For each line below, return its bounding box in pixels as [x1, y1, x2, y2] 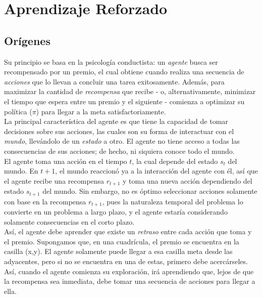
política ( [4, 106, 32, 116]
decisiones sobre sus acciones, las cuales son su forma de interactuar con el [4, 125, 234, 136]
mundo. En [4, 165, 38, 176]
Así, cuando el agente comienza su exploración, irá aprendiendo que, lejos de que [4, 266, 254, 276]
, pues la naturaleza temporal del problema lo [102, 196, 243, 206]
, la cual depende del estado [132, 155, 218, 166]
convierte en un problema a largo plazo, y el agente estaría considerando [4, 206, 228, 217]
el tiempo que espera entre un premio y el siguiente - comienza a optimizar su [4, 96, 245, 106]
